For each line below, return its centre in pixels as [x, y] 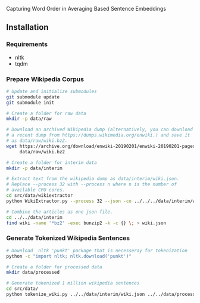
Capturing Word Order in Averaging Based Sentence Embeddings [86, 9]
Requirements [27, 44]
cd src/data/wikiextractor [40, 196]
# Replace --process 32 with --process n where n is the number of [92, 184]
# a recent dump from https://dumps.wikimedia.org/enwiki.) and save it [98, 135]
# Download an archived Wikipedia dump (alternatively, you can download [100, 130]
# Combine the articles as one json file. [60, 212]
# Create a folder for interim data [51, 163]
